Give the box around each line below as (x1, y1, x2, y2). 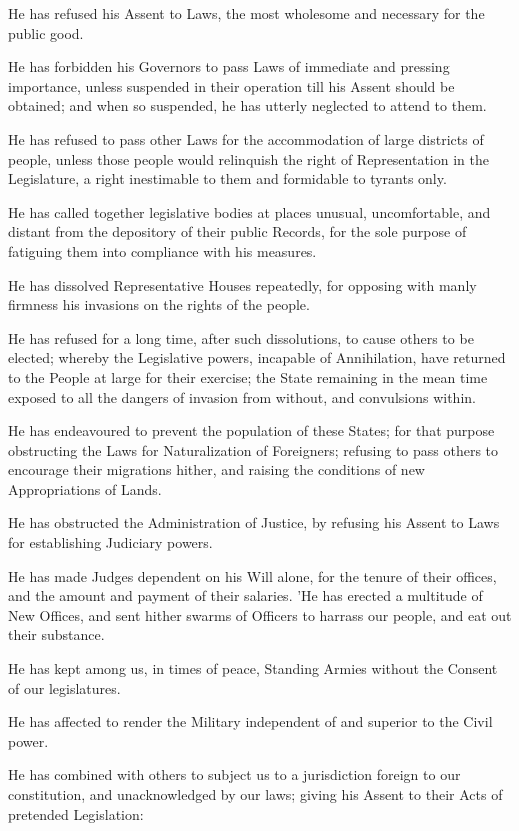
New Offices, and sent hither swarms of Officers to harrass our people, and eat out (8, 604, 512, 625)
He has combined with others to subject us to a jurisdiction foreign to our (8, 764, 461, 785)
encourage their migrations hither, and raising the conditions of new (8, 459, 425, 480)
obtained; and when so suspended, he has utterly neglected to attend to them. (8, 95, 487, 116)
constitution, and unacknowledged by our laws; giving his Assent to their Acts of (8, 784, 503, 804)
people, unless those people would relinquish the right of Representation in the (8, 148, 489, 169)
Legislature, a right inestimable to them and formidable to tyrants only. (8, 168, 447, 189)
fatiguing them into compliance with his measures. (8, 240, 317, 261)
